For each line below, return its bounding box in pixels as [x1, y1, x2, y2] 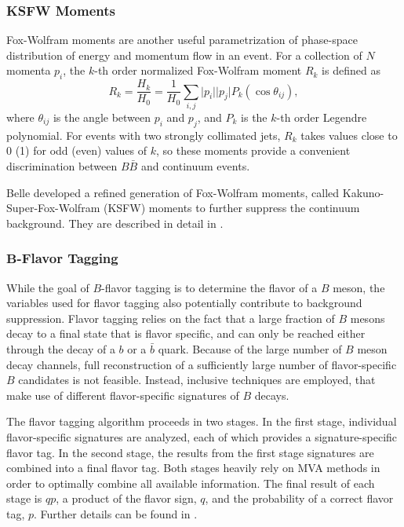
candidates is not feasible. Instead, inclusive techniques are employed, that [18, 371, 376, 388]
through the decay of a [6, 340, 115, 357]
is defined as [322, 62, 380, 79]
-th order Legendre [276, 109, 367, 125]
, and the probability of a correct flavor [205, 490, 394, 507]
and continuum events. [140, 157, 250, 174]
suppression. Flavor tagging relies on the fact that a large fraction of [6, 309, 335, 326]
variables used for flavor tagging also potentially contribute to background [6, 295, 362, 311]
